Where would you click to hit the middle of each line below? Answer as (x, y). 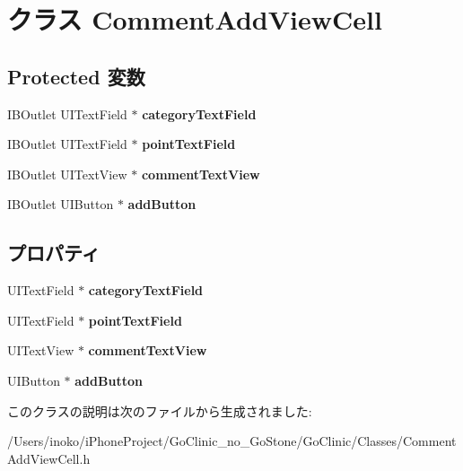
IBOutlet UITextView (67, 174)
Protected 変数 (76, 76)
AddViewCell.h (49, 458)
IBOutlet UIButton (61, 204)
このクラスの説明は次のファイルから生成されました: (160, 410)
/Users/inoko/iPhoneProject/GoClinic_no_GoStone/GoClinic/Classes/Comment (232, 441)
